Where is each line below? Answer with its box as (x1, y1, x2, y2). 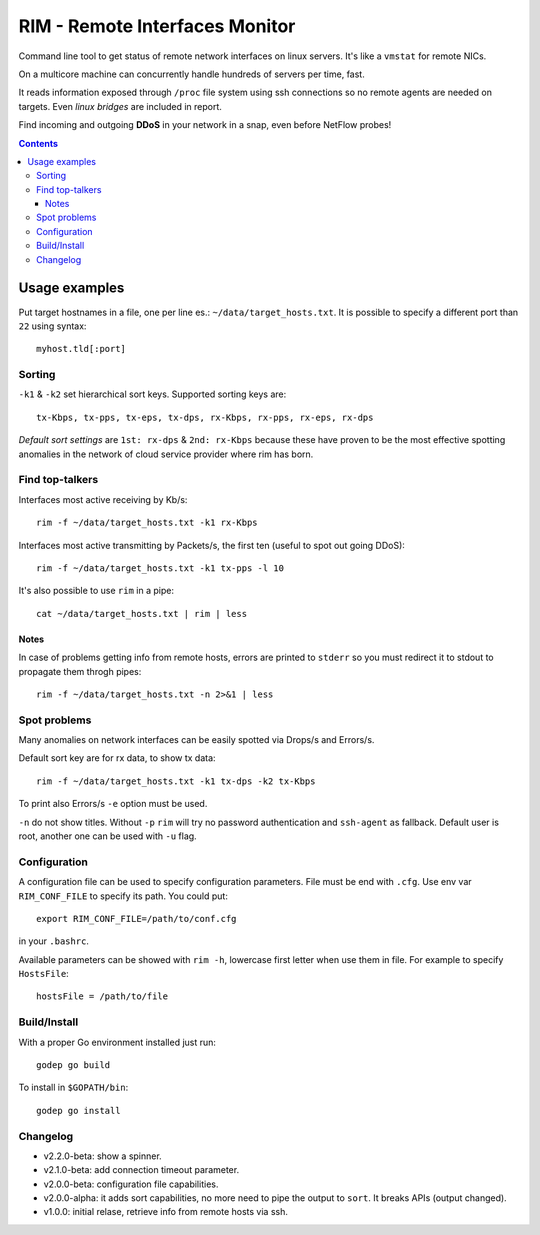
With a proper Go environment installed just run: (18, 1036, 217, 1048)
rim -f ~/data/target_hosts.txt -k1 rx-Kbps (36, 517, 259, 529)
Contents (18, 137, 59, 149)
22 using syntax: (18, 320, 87, 332)
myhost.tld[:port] (36, 343, 127, 355)
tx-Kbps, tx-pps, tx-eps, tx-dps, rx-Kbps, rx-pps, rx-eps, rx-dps (36, 411, 374, 423)
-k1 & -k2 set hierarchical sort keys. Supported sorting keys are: (18, 388, 287, 400)
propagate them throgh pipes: (18, 665, 142, 677)
